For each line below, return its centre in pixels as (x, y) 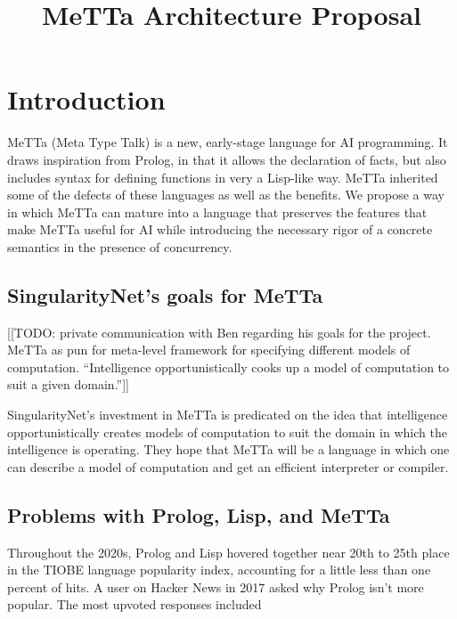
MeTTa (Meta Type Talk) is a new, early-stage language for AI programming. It (228, 142)
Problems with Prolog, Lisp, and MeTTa (199, 514)
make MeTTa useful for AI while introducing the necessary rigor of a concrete (220, 229)
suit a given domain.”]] (68, 384)
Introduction (86, 99)
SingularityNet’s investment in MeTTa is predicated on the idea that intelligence (228, 415)
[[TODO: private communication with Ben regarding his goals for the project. (219, 332)
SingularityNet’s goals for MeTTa (165, 294)
